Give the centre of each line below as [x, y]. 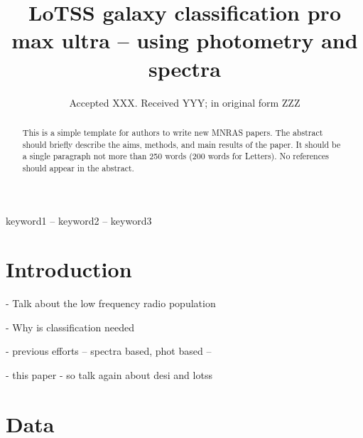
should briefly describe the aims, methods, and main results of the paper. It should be [181, 144]
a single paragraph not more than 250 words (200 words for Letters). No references [175, 156]
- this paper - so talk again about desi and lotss [109, 375]
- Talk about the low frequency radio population [111, 303]
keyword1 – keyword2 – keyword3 [79, 220]
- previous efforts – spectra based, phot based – [109, 351]
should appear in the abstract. [78, 167]
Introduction [69, 269]
